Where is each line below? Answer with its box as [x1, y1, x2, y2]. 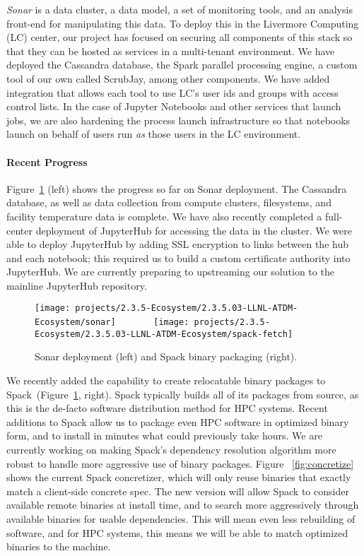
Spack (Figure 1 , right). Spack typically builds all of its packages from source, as [6, 386, 359, 401]
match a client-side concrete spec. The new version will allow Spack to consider [6, 483, 349, 498]
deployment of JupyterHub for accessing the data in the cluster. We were [35, 223, 353, 237]
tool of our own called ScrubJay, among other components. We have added [6, 71, 330, 85]
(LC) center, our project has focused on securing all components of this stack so [6, 30, 353, 45]
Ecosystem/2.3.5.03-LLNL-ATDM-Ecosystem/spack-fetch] [35, 329, 293, 339]
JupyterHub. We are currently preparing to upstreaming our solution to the [6, 264, 334, 279]
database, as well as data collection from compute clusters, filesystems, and [6, 195, 331, 210]
